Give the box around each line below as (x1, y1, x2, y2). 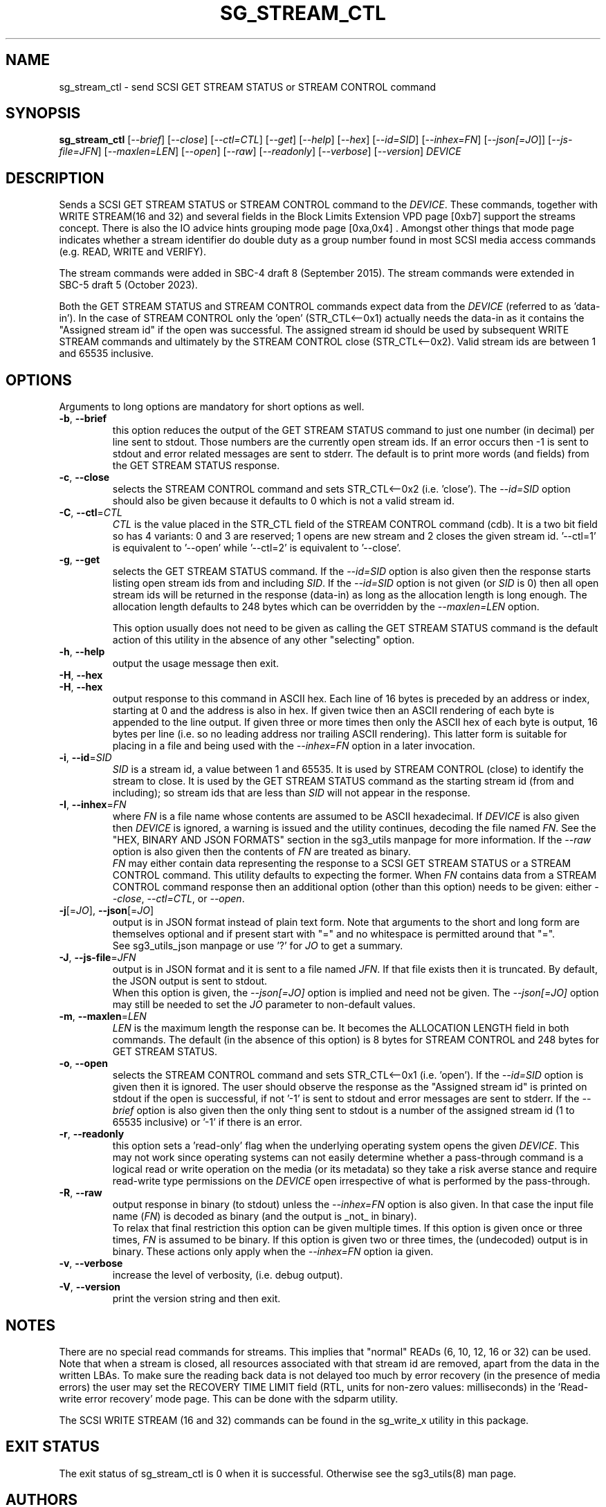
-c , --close (59, 471, 110, 484)
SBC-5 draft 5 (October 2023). (59, 279, 198, 291)
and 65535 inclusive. (59, 347, 154, 360)
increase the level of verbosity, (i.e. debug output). (112, 1269, 343, 1281)
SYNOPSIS (6, 104, 81, 122)
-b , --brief (59, 412, 107, 425)
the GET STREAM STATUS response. (112, 459, 280, 472)
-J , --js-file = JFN (59, 951, 136, 964)
